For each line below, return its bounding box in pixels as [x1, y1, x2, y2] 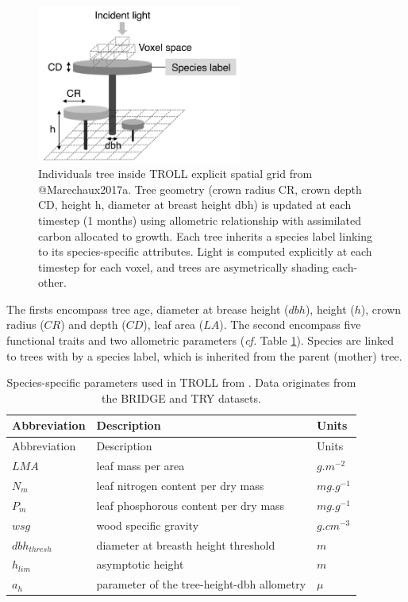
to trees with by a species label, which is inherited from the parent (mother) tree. [6, 347, 402, 364]
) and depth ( [60, 316, 126, 333]
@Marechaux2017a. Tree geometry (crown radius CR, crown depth [38, 180, 362, 197]
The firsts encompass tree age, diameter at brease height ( [6, 300, 289, 317]
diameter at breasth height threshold [96, 536, 275, 553]
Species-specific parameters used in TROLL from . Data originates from [6, 374, 356, 391]
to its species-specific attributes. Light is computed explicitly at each [38, 243, 372, 260]
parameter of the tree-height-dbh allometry [96, 576, 306, 592]
